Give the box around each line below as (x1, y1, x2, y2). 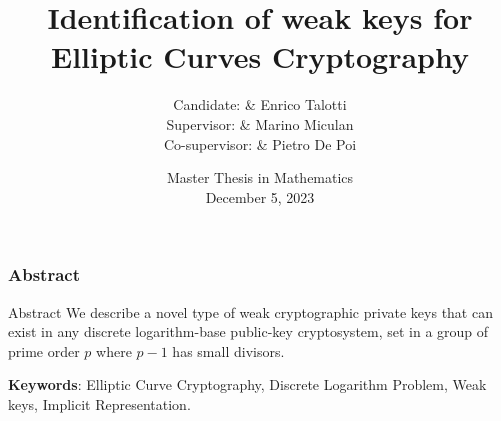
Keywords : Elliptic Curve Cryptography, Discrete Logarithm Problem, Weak (8, 374, 487, 395)
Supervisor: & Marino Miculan (166, 113, 354, 134)
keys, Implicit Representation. (8, 393, 191, 414)
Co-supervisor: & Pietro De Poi (163, 133, 357, 154)
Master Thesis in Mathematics (166, 167, 354, 188)
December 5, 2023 (205, 186, 315, 207)
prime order (8, 340, 80, 361)
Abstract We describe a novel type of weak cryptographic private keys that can (8, 301, 493, 322)
